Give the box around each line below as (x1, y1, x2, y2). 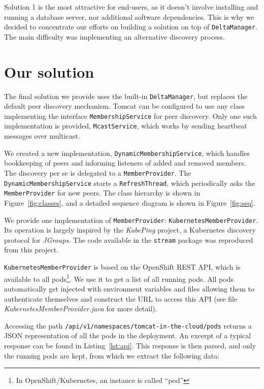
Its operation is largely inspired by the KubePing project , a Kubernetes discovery (4, 224, 256, 235)
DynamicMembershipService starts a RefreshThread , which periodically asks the (4, 177, 255, 188)
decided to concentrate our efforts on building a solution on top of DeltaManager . (4, 21, 257, 32)
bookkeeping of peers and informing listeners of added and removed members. (4, 157, 246, 168)
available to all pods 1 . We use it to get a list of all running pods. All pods (4, 272, 234, 284)
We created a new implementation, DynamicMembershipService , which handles (4, 147, 250, 158)
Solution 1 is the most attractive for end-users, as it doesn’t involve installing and (4, 2, 258, 12)
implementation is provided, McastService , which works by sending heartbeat (4, 120, 247, 131)
